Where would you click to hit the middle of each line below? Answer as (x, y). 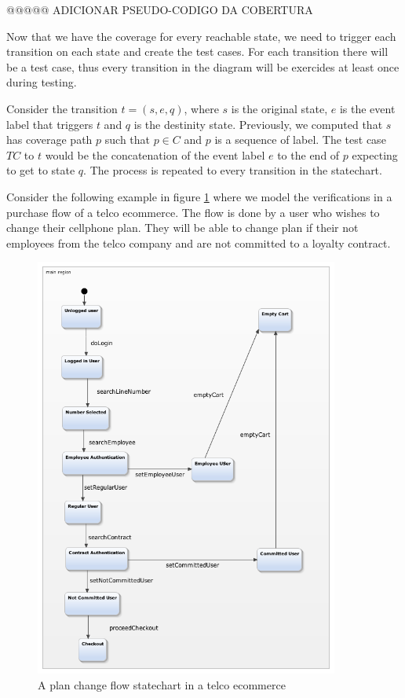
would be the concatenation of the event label (155, 154)
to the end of (308, 154)
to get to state (41, 170)
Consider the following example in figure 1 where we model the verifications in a (199, 196)
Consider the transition (62, 108)
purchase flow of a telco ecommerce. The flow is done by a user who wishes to (193, 212)
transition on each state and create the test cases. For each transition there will (197, 51)
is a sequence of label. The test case (300, 140)
